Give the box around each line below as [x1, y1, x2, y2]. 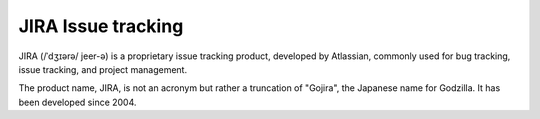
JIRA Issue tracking [18, 15, 184, 37]
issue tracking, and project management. [18, 63, 188, 75]
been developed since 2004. [18, 96, 137, 108]
